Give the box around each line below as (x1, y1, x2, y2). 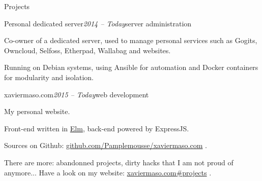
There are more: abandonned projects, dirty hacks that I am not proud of (4, 157, 234, 167)
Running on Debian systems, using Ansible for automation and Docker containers (4, 62, 258, 73)
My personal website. (4, 106, 70, 117)
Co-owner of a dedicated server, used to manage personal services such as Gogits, (4, 35, 257, 46)
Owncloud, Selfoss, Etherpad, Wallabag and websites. (4, 45, 171, 55)
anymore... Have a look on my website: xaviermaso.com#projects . (4, 167, 212, 177)
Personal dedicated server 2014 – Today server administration (4, 18, 192, 28)
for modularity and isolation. (4, 71, 94, 82)
